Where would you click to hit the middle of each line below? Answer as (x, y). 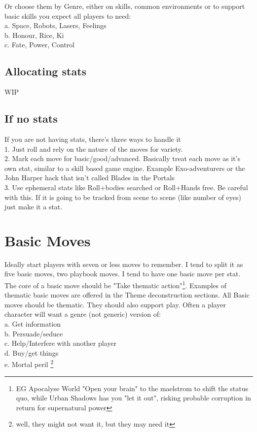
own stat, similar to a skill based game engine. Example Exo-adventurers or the (125, 168)
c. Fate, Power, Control (40, 45)
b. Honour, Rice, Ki (34, 35)
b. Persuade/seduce (34, 333)
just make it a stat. (34, 207)
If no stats (31, 118)
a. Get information (33, 324)
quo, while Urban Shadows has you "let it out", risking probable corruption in (133, 398)
